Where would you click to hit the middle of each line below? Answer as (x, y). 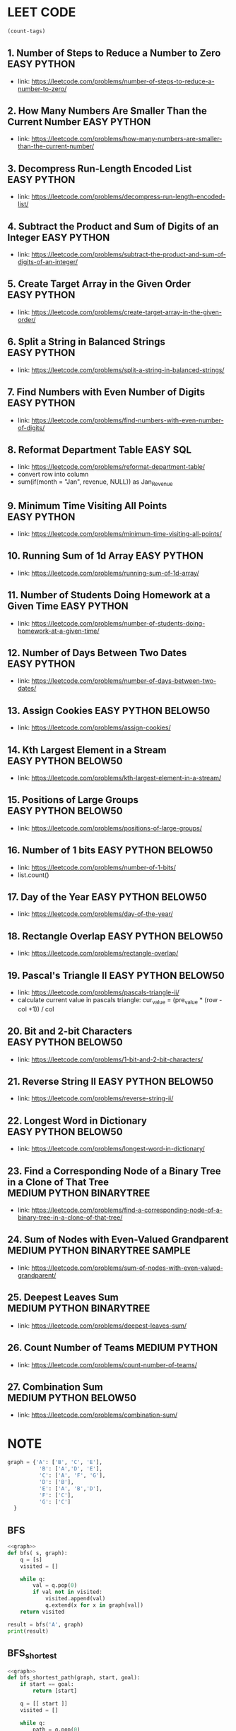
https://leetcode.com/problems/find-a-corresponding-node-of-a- (127, 1210)
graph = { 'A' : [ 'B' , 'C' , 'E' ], (55, 1463)
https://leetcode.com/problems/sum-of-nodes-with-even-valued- (128, 1268)
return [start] (55, 1691)
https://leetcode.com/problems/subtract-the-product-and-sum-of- (129, 254)
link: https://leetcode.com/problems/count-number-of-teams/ (107, 1364)
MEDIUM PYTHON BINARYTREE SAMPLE (99, 1251)
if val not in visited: (67, 1592)
